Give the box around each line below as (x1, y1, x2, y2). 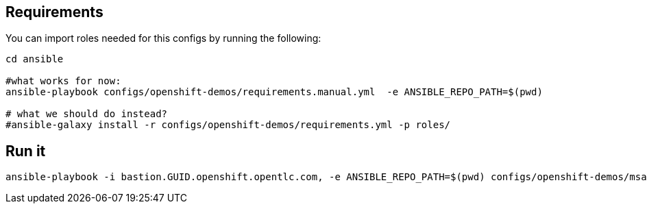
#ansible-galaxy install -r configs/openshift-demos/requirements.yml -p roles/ (5, 119, 451, 131)
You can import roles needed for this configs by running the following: (5, 32, 321, 45)
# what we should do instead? (5, 108, 168, 120)
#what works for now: (5, 75, 121, 87)
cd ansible (5, 53, 64, 65)
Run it (5, 142, 46, 160)
